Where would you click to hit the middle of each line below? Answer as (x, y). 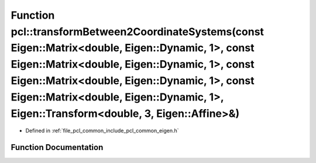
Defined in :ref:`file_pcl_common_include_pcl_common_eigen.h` (102, 131)
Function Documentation (57, 148)
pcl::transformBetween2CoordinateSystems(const (138, 32)
